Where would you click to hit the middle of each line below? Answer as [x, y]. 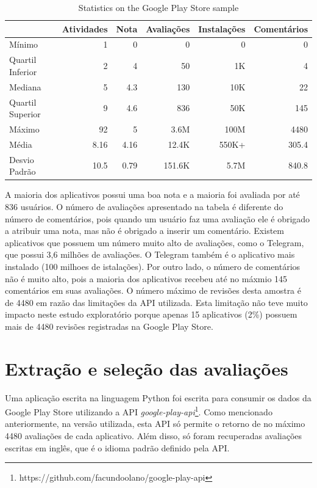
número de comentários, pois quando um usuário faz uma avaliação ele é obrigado [158, 218]
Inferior [23, 71]
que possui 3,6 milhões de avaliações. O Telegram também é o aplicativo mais [150, 254]
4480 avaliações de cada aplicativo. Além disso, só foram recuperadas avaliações [154, 436]
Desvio [22, 159]
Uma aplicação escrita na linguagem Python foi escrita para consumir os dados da [158, 397]
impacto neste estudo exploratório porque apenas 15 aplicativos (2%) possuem [151, 314]
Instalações [222, 28]
